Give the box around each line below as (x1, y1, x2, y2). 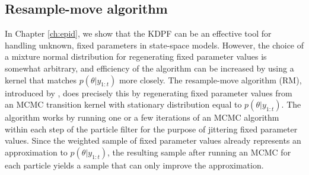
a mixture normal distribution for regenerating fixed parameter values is (5, 50, 267, 63)
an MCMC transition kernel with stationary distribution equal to (5, 98, 242, 111)
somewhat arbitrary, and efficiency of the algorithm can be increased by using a (5, 61, 294, 74)
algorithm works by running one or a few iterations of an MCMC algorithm (5, 111, 279, 124)
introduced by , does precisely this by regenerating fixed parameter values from (5, 86, 292, 99)
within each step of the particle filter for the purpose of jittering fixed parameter (5, 122, 298, 135)
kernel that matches (5, 73, 77, 86)
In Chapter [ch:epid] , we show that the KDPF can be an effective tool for (5, 27, 272, 40)
